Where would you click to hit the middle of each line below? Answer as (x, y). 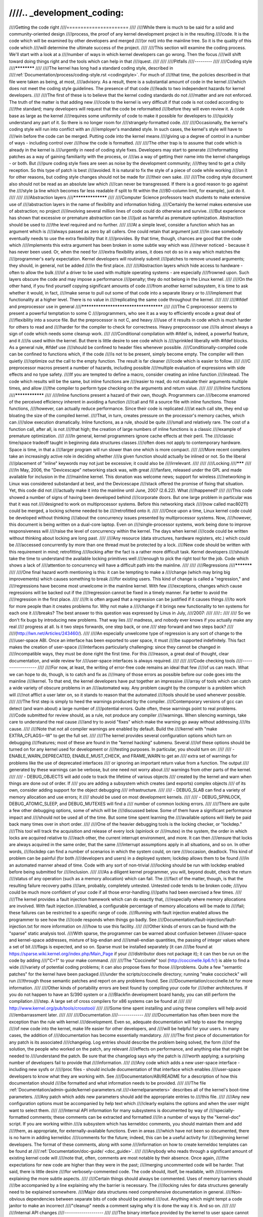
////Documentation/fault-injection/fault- (197, 920)
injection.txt (21, 926)
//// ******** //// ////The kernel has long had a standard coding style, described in (91, 68)
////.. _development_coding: (66, 13)
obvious (17, 1199)
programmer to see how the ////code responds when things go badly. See (83, 920)
